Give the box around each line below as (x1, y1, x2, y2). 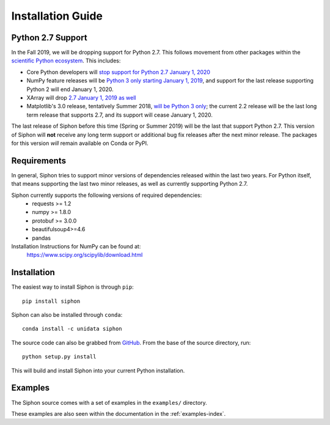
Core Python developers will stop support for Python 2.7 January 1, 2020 (26, 68, 211, 76)
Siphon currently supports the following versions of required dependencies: (11, 191, 202, 199)
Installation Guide (11, 9, 103, 23)
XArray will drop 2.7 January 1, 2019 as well (26, 94, 136, 102)
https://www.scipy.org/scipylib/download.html (26, 251, 143, 259)
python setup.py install (22, 353, 97, 360)
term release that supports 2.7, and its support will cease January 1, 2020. (26, 111, 213, 119)
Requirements (11, 155, 67, 166)
